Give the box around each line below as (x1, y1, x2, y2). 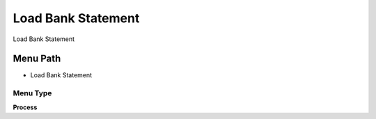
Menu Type (13, 88, 52, 98)
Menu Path (13, 53, 61, 65)
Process (13, 103, 38, 111)
